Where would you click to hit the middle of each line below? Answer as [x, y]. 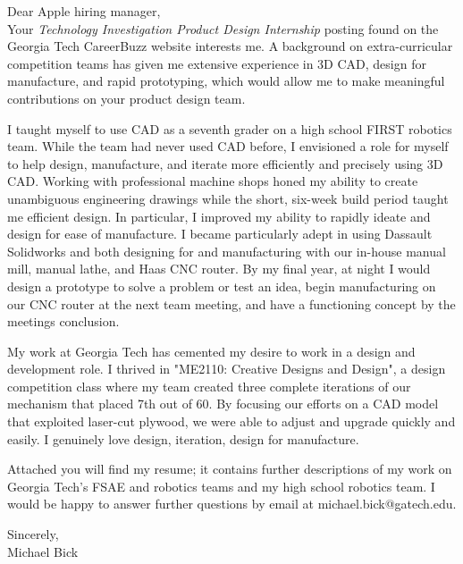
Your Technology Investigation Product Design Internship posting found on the [223, 28]
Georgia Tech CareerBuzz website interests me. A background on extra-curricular [230, 46]
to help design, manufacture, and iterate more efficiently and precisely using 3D [225, 163]
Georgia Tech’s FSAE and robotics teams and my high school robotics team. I [221, 486]
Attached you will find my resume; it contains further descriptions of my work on [230, 469]
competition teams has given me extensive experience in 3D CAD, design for [217, 63]
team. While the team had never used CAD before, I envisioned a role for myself [228, 146]
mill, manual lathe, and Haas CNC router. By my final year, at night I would [219, 269]
